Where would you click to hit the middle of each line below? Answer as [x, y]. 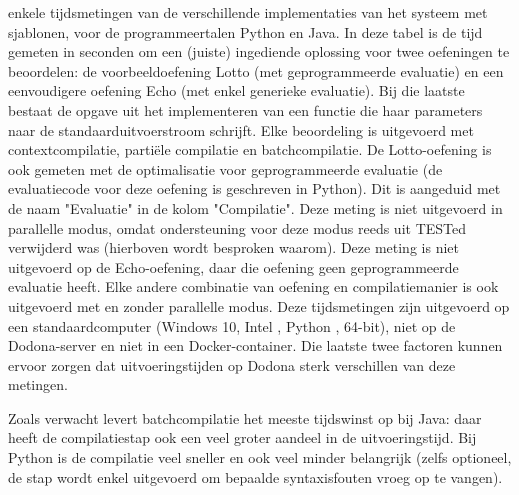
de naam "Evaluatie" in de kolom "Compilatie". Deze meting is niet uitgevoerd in [255, 207]
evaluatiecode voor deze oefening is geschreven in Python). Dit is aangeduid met [254, 188]
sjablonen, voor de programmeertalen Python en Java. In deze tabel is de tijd [245, 31]
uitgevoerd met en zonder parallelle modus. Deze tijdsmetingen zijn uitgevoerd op [259, 305]
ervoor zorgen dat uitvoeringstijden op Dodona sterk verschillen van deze [232, 364]
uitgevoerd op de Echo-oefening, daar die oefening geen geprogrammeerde [233, 266]
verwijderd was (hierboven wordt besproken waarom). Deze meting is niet [233, 247]
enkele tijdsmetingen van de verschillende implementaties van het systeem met [248, 12]
